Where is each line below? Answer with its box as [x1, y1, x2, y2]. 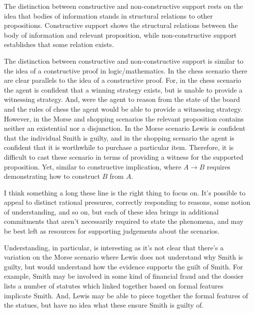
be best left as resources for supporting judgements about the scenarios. [4, 226, 220, 236]
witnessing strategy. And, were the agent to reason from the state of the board [4, 94, 240, 104]
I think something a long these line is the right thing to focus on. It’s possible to [4, 187, 246, 197]
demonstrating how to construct [4, 171, 100, 181]
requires [206, 161, 230, 171]
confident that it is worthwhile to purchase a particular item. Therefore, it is [4, 142, 234, 152]
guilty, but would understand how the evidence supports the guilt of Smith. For [4, 261, 243, 271]
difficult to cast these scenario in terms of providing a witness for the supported [4, 151, 243, 162]
